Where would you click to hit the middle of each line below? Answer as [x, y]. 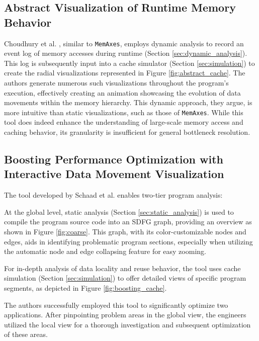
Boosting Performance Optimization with [114, 159]
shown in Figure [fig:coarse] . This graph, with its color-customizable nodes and [125, 232]
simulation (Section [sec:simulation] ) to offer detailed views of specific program [125, 278]
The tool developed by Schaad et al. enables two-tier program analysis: [113, 195]
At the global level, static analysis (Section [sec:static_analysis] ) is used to [119, 211]
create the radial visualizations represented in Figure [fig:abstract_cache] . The [125, 73]
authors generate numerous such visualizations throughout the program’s [116, 83]
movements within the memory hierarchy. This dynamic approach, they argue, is [128, 102]
